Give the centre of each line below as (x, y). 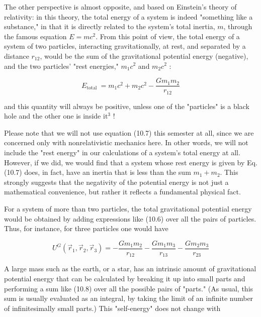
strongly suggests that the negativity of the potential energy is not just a (116, 182)
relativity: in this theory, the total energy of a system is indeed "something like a (128, 16)
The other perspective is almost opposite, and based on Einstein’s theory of (120, 7)
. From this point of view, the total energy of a (168, 36)
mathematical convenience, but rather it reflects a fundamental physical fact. (122, 192)
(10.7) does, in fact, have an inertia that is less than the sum (98, 172)
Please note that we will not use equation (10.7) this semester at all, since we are (129, 132)
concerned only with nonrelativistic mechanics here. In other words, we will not (126, 142)
